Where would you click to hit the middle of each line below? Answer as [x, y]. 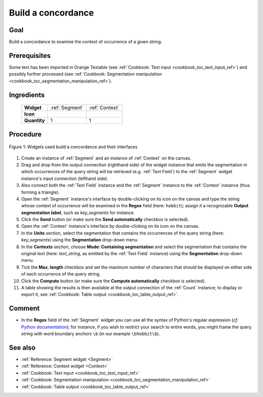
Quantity [35, 120]
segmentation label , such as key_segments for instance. [78, 213]
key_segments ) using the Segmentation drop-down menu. [80, 240]
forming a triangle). [40, 192]
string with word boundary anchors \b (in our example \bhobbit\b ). [91, 334]
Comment [24, 308]
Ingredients [27, 95]
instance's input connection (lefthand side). [65, 179]
